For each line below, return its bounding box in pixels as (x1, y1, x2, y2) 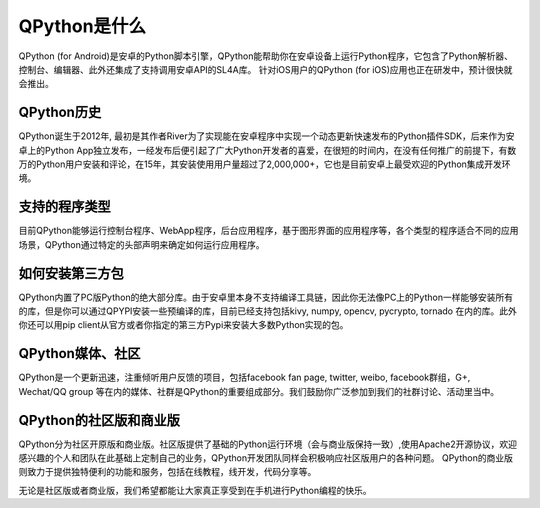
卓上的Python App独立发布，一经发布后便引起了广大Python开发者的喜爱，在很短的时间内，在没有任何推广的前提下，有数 (18, 144, 517, 156)
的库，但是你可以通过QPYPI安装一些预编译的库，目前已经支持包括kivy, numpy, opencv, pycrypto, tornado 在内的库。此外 (18, 305, 517, 317)
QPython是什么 (18, 15, 147, 37)
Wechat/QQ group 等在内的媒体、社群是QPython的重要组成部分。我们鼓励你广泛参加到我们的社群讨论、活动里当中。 (18, 385, 500, 397)
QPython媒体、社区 (18, 345, 141, 362)
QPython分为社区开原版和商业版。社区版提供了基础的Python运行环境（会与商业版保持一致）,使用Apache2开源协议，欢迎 (18, 438, 518, 450)
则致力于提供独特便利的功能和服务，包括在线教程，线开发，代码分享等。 (18, 466, 317, 478)
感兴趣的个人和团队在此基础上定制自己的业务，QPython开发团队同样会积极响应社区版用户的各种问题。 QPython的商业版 (18, 451, 514, 464)
